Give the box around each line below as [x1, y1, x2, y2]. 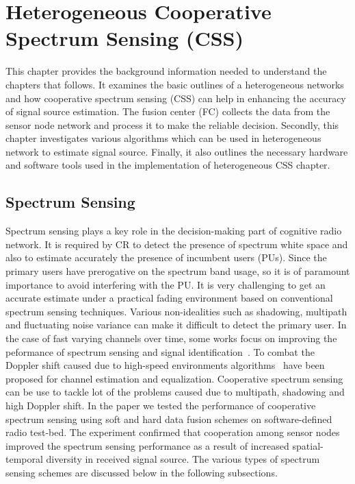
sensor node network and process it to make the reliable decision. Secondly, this [5, 117, 339, 132]
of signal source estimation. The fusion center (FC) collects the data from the [5, 104, 330, 119]
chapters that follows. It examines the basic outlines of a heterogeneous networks [5, 77, 344, 91]
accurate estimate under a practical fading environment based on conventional [5, 291, 333, 305]
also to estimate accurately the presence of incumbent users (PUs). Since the [5, 250, 327, 265]
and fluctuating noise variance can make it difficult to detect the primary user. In [5, 317, 347, 332]
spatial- [292, 438, 324, 452]
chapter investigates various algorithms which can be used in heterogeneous [5, 131, 321, 145]
